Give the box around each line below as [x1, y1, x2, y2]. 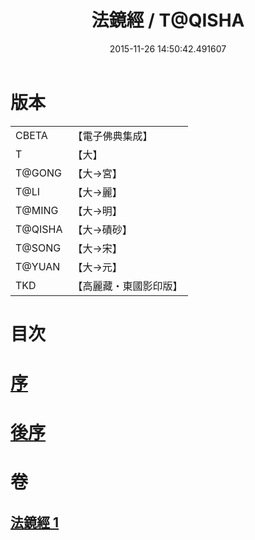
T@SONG [15, 241, 62, 255]
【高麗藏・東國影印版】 [72, 279, 183, 293]
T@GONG [15, 166, 62, 180]
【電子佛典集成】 [72, 129, 153, 143]
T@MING [15, 203, 59, 217]
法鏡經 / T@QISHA [91, 9, 245, 32]
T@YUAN [15, 259, 61, 273]
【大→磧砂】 [72, 222, 133, 236]
